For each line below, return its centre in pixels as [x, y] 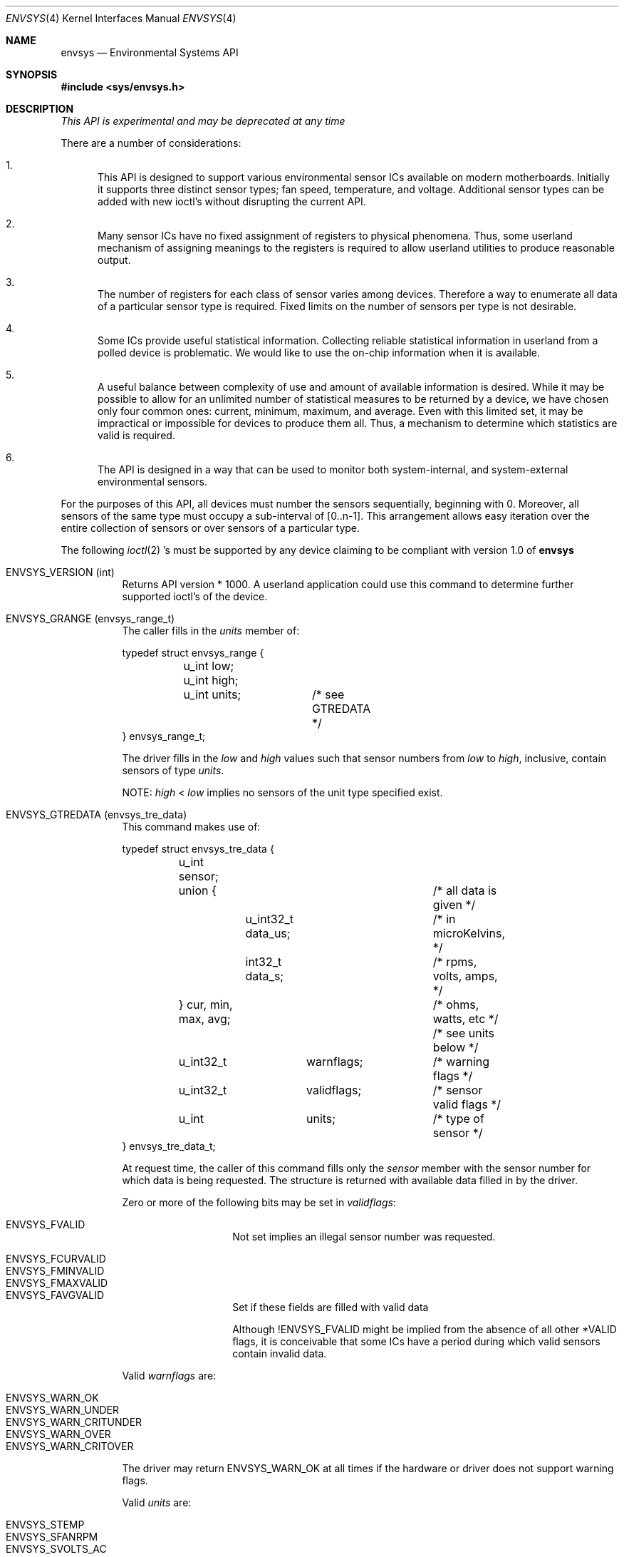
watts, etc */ [466, 1019]
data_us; [268, 933]
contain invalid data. [280, 1353]
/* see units [464, 1033]
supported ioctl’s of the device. [195, 596]
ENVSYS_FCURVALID [56, 1259]
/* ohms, [456, 1004]
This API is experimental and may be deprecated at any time [203, 121]
